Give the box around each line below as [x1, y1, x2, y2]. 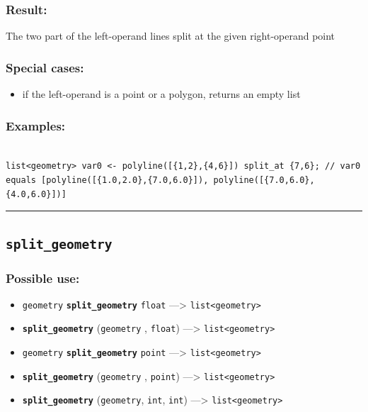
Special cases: [6, 58, 84, 76]
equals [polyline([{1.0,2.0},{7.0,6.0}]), [6, 175, 209, 186]
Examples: [6, 116, 66, 134]
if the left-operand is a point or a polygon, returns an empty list [22, 87, 301, 101]
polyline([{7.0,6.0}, [213, 175, 315, 186]
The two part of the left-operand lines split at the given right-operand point [6, 28, 335, 43]
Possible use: [6, 269, 80, 286]
